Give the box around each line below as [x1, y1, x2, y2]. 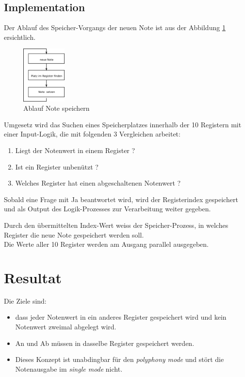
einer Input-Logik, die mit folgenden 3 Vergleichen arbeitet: [4, 129, 180, 139]
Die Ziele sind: [4, 295, 47, 306]
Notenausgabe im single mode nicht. [15, 363, 123, 374]
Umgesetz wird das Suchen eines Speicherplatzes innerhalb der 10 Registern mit [4, 119, 242, 129]
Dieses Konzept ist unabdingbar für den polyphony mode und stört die [15, 354, 224, 364]
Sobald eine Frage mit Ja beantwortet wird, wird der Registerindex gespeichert [4, 194, 238, 204]
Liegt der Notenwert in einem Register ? [15, 145, 135, 155]
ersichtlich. [4, 32, 36, 42]
